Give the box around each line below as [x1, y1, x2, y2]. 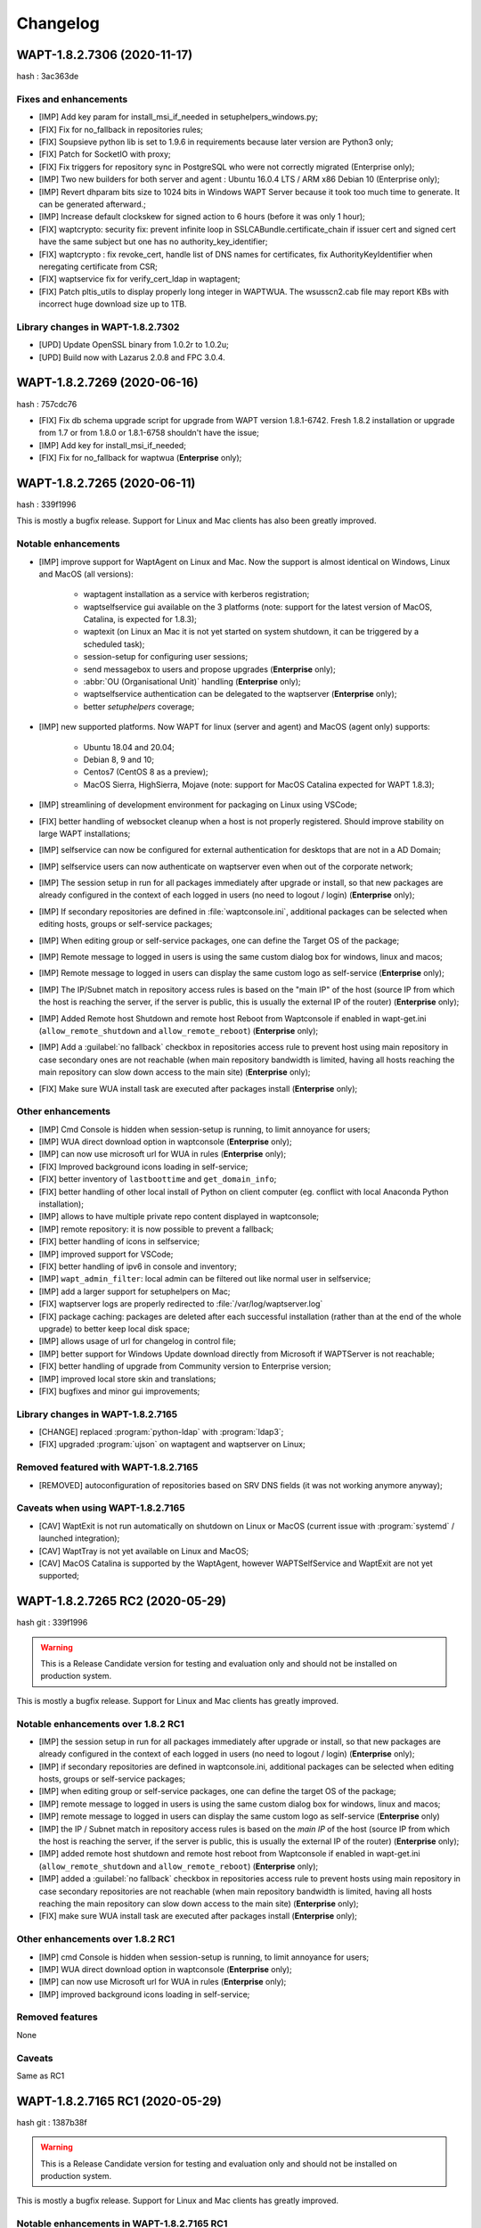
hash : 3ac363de [16, 71, 79, 82]
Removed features [16, 2011, 98, 2023]
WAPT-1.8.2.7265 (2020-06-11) [16, 475, 196, 490]
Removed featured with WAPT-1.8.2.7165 [16, 1462, 199, 1474]
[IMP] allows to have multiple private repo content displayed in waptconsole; [38, 1211, 320, 1222]
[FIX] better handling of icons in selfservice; [38, 1236, 200, 1247]
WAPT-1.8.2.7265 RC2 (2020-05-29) [16, 1593, 227, 1609]
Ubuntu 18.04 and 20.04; [83, 741, 175, 752]
